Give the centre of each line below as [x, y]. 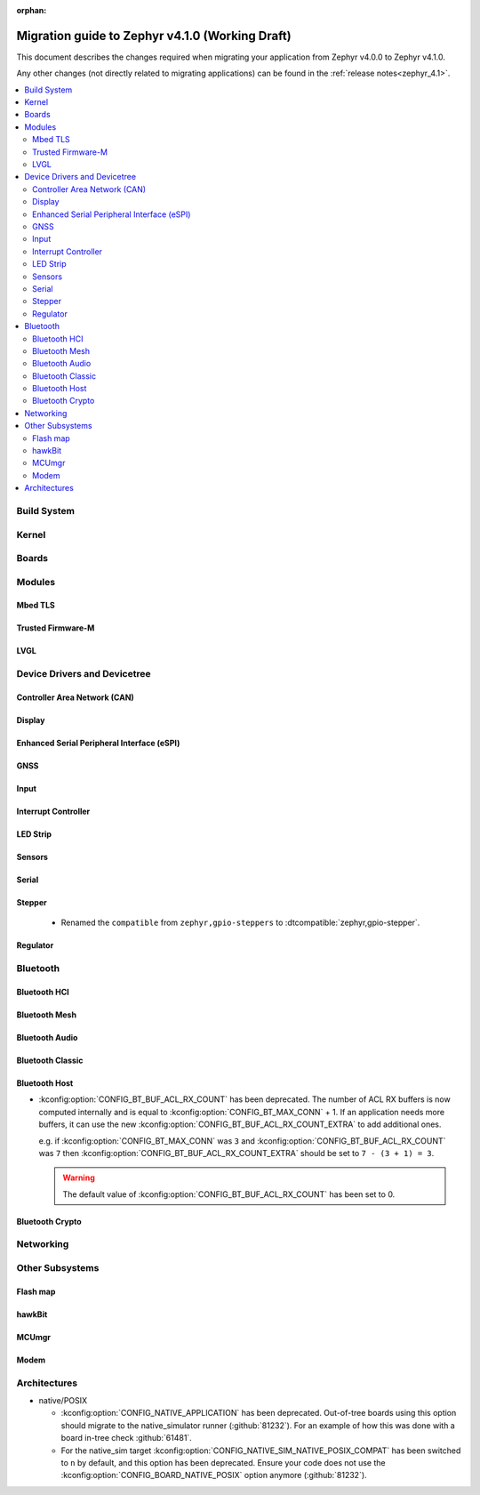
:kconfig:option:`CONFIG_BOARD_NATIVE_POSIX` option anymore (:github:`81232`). [214, 1475]
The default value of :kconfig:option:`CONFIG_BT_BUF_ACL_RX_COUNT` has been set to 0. [229, 1194]
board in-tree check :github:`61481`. [127, 1438]
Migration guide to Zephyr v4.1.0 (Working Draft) [154, 36]
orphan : [32, 10]
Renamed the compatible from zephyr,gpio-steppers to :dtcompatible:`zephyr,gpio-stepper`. [240, 923]
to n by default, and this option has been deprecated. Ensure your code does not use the [223, 1462]
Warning [79, 1178]
